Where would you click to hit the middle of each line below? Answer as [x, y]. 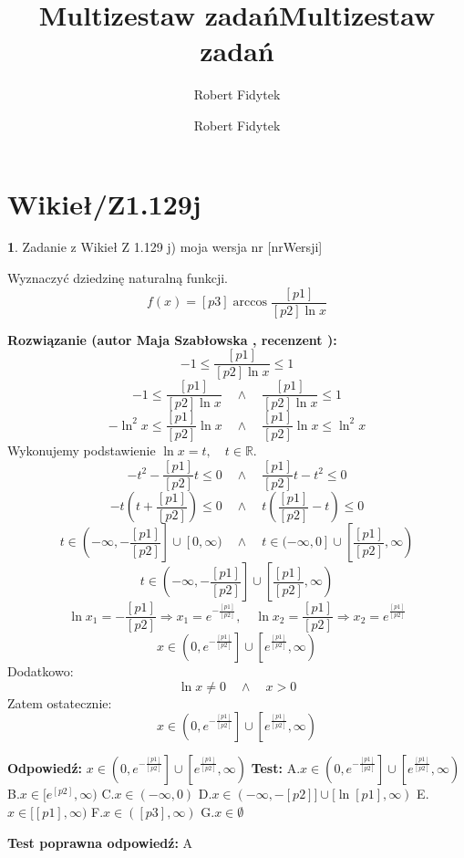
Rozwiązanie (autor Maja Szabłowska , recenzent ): [172, 339]
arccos [250, 303]
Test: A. [276, 768]
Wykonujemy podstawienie [82, 450]
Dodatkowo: [41, 671]
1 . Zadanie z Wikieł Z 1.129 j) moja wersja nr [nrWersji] [165, 247]
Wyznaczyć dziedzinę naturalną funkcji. [118, 278]
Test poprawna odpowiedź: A [100, 842]
